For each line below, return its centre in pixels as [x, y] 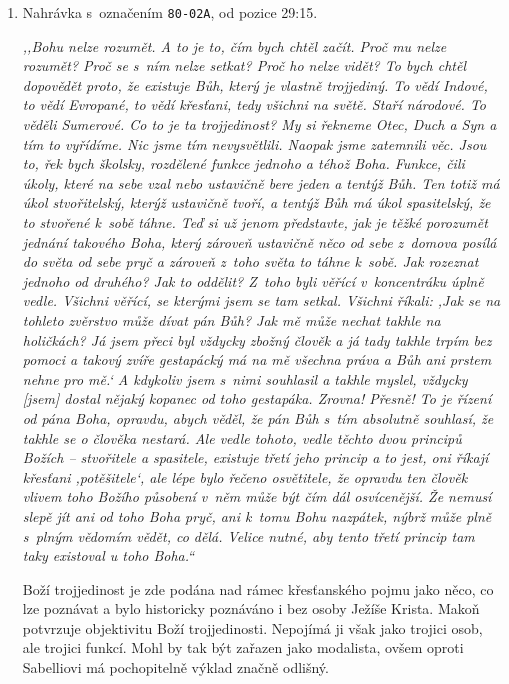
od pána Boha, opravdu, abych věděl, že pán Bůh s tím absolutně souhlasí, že [258, 417]
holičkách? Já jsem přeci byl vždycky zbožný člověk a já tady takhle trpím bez [257, 339]
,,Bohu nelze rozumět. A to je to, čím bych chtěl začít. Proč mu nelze [234, 45]
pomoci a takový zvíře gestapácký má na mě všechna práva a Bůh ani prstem [257, 359]
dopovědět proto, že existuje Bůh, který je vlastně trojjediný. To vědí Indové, [255, 84]
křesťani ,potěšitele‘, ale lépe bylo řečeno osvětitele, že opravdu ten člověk [245, 476]
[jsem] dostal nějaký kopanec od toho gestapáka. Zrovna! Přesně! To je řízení [257, 398]
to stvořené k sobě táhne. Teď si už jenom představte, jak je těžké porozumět [255, 222]
